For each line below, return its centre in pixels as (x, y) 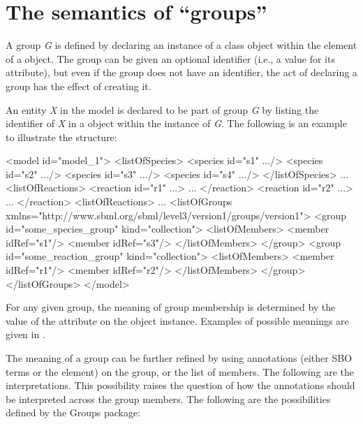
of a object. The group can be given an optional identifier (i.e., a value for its (170, 58)
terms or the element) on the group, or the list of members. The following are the (180, 371)
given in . (25, 334)
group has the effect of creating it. (79, 86)
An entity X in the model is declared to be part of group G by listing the (162, 109)
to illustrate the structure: (61, 137)
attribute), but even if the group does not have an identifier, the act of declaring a (181, 72)
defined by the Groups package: (73, 412)
